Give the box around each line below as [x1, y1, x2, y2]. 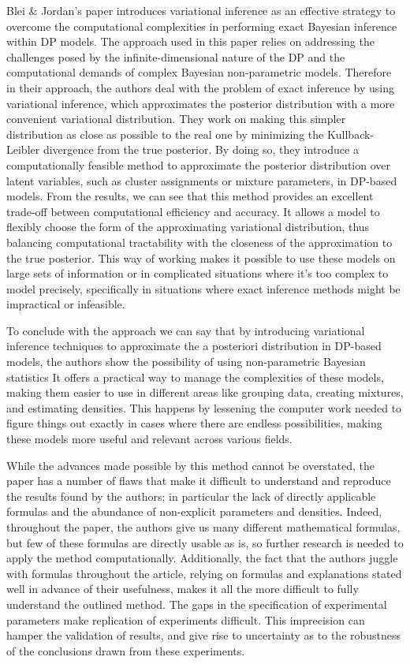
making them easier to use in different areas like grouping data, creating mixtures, [6, 384, 404, 401]
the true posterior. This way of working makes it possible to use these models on [6, 249, 396, 266]
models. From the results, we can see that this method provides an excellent [6, 188, 374, 204]
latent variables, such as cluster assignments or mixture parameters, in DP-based [6, 172, 397, 188]
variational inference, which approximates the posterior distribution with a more [6, 95, 395, 111]
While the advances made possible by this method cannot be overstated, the [6, 457, 375, 473]
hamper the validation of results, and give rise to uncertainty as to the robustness [6, 627, 401, 643]
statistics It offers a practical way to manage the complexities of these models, [6, 368, 384, 385]
